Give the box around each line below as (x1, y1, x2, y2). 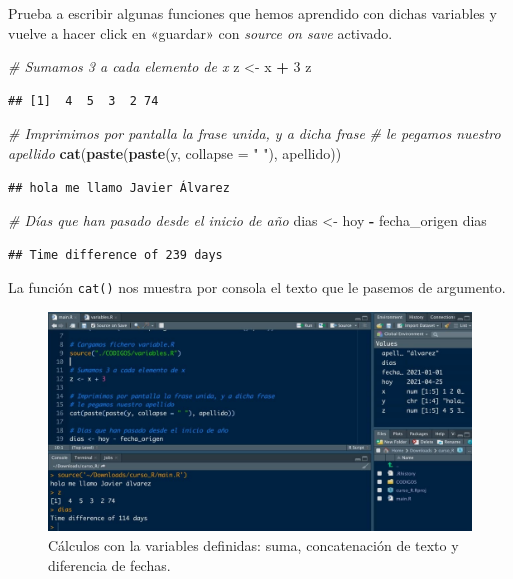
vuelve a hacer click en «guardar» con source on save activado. (8, 22, 393, 43)
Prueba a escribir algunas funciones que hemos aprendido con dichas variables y (8, 3, 497, 23)
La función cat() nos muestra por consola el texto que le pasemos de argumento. (8, 277, 506, 298)
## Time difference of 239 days (8, 247, 223, 262)
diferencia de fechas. (48, 554, 171, 575)
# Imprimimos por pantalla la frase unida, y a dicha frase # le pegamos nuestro (8, 123, 501, 144)
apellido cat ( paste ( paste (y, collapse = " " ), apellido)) (8, 142, 342, 163)
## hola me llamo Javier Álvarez (8, 180, 230, 195)
